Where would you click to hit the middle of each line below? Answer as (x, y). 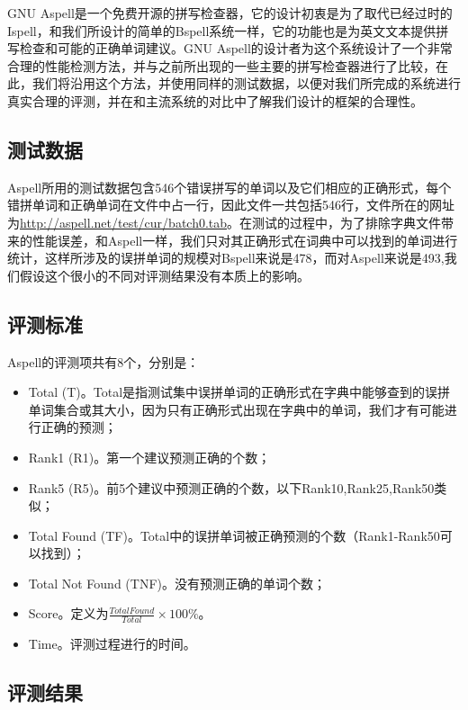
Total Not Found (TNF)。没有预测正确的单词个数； (177, 583)
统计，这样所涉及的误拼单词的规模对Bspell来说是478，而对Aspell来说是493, (226, 258)
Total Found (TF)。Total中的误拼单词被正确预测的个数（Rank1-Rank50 (234, 535)
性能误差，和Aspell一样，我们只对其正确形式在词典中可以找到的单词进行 (245, 240)
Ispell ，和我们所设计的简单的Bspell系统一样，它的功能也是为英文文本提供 (222, 30)
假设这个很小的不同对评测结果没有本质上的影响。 (164, 275)
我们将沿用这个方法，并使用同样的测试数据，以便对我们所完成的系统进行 (246, 83)
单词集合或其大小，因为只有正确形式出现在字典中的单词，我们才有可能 (236, 409)
